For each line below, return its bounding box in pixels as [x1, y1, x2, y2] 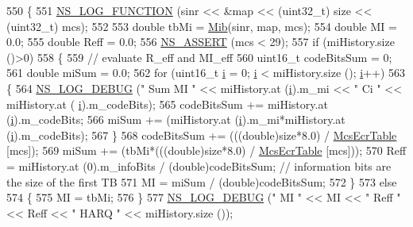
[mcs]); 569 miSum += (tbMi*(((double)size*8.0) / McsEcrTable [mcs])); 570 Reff [6, 142, 407, 159]
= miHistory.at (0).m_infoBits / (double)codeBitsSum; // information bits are [6, 157, 392, 174]
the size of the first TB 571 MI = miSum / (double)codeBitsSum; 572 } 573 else [6, 173, 397, 190]
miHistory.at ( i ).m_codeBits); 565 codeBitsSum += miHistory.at [6, 95, 328, 112]
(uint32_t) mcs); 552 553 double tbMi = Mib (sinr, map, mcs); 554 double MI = [6, 17, 397, 34]
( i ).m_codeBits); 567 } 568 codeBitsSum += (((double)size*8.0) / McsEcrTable [6, 126, 397, 143]
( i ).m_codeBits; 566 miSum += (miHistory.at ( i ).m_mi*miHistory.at [6, 111, 345, 128]
